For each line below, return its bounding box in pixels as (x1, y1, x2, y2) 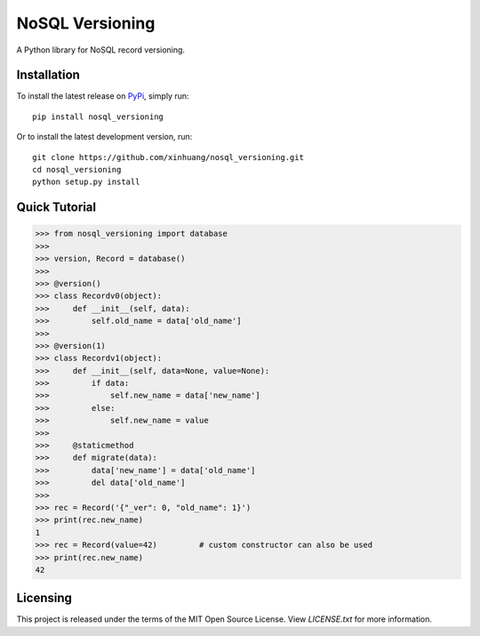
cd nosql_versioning (32, 165, 122, 175)
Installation (16, 68, 80, 83)
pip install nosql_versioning (32, 111, 164, 122)
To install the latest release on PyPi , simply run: (16, 91, 190, 101)
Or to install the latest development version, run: (16, 132, 193, 142)
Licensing (16, 591, 73, 606)
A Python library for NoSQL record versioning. (16, 44, 186, 55)
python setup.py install (32, 177, 140, 187)
